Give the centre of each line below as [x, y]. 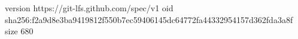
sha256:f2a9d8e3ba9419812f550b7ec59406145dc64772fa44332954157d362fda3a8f [149, 19]
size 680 [19, 31]
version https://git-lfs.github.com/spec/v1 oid [89, 8]
